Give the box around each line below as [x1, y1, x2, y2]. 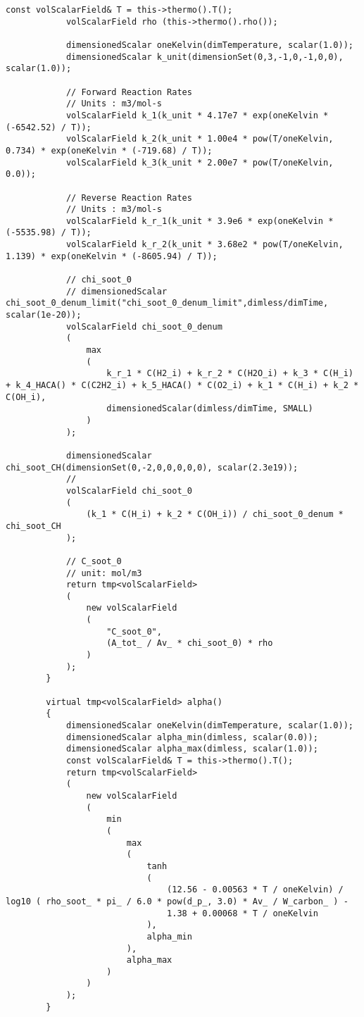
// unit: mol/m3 [65, 568, 142, 578]
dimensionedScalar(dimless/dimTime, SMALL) [106, 404, 313, 414]
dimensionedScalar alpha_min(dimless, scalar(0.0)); [65, 732, 318, 742]
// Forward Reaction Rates [65, 87, 192, 97]
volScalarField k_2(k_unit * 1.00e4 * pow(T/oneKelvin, [65, 134, 334, 144]
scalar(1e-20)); [6, 310, 82, 320]
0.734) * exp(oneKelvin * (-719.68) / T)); [6, 145, 213, 156]
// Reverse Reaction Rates [65, 192, 192, 203]
